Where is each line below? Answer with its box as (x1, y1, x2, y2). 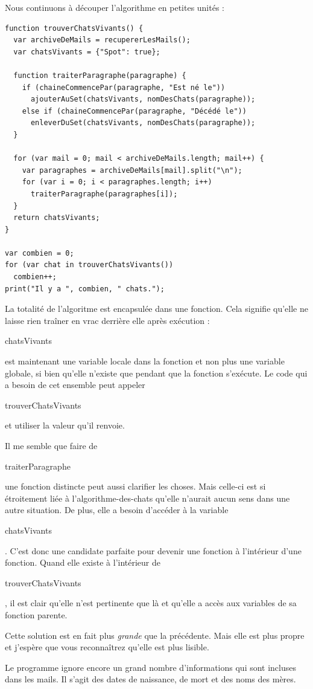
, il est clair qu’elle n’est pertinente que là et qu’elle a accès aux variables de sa (5, 597, 297, 609)
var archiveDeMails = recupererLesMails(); (13, 36, 191, 45)
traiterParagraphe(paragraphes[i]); (30, 189, 178, 198)
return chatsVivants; (13, 213, 100, 222)
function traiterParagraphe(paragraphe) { (13, 71, 186, 80)
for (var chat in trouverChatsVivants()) (5, 260, 174, 270)
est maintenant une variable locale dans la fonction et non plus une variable (5, 355, 285, 367)
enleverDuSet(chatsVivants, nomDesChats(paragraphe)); (30, 118, 256, 128)
